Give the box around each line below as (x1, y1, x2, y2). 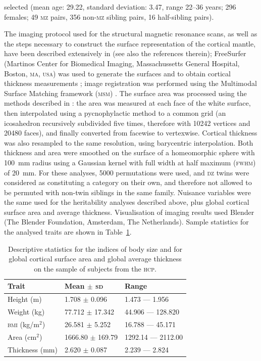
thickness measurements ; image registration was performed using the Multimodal (4, 78, 257, 88)
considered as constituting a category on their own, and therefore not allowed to (4, 177, 252, 188)
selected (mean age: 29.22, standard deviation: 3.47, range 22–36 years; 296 (4, 2, 236, 12)
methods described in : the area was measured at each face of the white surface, (4, 98, 251, 108)
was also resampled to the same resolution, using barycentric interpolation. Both (4, 137, 253, 148)
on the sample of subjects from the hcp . (34, 263, 156, 274)
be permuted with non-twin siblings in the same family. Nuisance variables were (4, 187, 251, 197)
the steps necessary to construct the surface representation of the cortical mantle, (4, 38, 256, 49)
